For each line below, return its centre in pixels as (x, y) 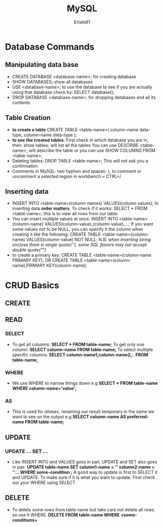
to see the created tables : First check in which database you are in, (80, 140)
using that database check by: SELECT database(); (63, 92)
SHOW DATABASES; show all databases (52, 81)
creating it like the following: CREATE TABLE (56, 234)
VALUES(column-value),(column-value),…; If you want (99, 224)
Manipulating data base (42, 65)
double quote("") (29, 250)
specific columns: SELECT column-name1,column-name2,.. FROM (80, 355)
